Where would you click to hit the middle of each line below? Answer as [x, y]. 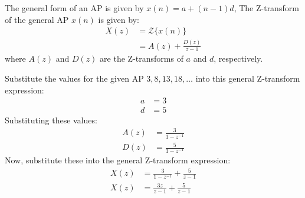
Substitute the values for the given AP [74, 78]
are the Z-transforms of [142, 58]
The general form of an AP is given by [74, 8]
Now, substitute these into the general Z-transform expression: [118, 160]
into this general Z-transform [248, 78]
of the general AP [37, 19]
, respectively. [238, 58]
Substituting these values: [51, 120]
